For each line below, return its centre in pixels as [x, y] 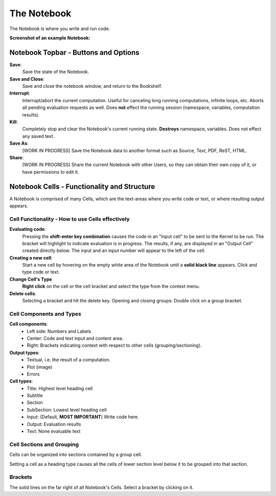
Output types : [25, 352]
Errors [33, 374]
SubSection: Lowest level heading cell [67, 410]
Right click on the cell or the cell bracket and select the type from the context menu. [111, 287]
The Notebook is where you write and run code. [60, 29]
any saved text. [38, 136]
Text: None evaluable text [54, 431]
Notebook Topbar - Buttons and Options [75, 52]
